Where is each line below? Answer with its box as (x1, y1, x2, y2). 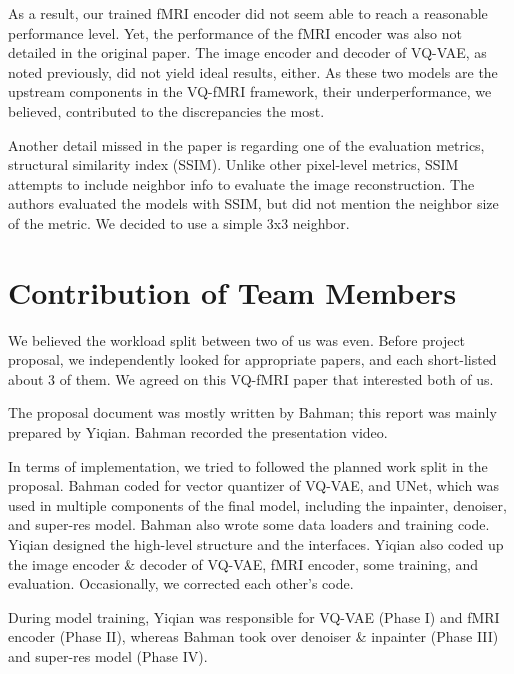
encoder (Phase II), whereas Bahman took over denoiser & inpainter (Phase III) (8, 626, 499, 647)
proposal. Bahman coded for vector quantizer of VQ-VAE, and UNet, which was (8, 475, 500, 496)
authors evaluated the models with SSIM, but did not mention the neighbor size (8, 193, 499, 214)
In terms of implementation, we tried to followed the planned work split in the (8, 455, 488, 476)
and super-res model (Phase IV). (8, 645, 208, 666)
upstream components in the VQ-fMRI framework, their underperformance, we (8, 81, 492, 102)
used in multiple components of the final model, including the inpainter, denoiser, (8, 494, 507, 515)
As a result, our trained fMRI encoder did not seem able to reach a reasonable (8, 3, 488, 23)
